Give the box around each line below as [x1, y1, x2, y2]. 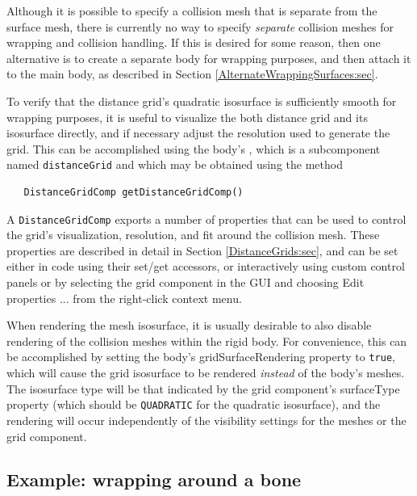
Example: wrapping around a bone [6, 467, 302, 492]
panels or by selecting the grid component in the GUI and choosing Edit [6, 274, 365, 291]
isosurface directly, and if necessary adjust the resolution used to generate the [6, 124, 390, 141]
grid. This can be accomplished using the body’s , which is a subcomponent [6, 140, 381, 157]
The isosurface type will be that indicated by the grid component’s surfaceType [6, 380, 400, 397]
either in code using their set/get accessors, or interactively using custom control [6, 258, 405, 275]
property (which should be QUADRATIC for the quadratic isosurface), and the [6, 396, 381, 413]
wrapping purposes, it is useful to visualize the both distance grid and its [6, 108, 368, 125]
